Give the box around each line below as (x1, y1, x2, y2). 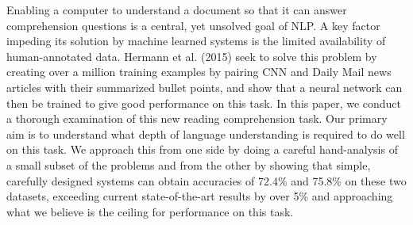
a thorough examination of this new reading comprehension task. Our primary (6, 110, 388, 127)
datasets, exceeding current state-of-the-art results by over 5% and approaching (6, 188, 393, 204)
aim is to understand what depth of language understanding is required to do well (6, 125, 405, 142)
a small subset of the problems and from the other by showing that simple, (6, 156, 371, 173)
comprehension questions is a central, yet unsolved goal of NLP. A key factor (6, 17, 380, 33)
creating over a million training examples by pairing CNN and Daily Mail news (6, 63, 392, 80)
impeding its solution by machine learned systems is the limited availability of (6, 32, 386, 49)
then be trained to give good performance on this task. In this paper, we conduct (6, 94, 402, 111)
